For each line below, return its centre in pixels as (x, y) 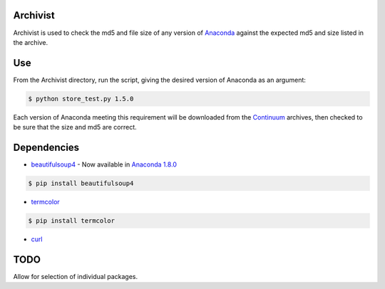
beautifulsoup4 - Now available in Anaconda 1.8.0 (104, 164)
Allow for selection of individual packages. (76, 276)
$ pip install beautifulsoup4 (81, 184)
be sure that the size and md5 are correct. (75, 127)
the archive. (31, 42)
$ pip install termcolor (72, 221)
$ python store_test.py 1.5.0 (81, 99)
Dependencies (46, 147)
